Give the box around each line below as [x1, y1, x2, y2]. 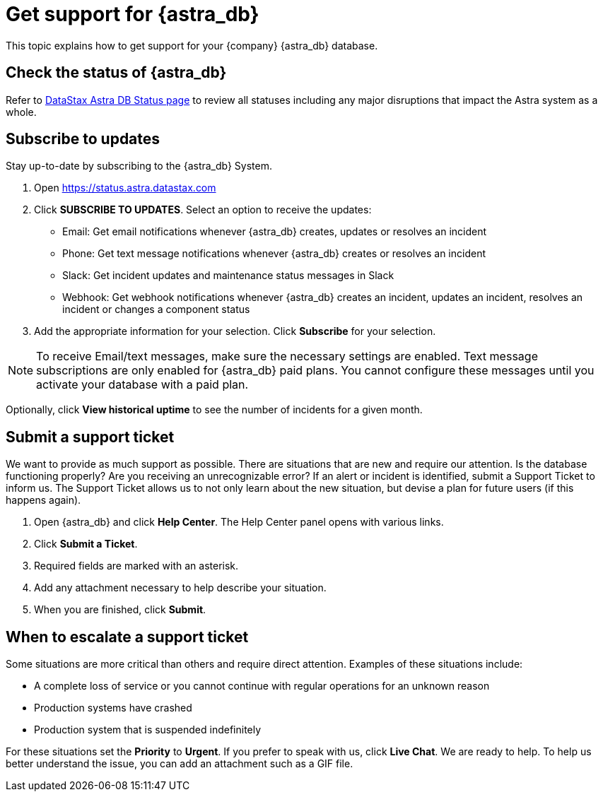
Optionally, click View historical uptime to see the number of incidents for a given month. [6, 403, 423, 416]
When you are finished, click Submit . [34, 603, 206, 616]
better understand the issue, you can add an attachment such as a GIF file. [6, 757, 353, 770]
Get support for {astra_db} [6, 2, 259, 26]
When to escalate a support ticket [6, 627, 249, 646]
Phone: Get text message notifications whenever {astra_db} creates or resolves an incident [62, 247, 486, 260]
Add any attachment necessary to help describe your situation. [34, 581, 327, 594]
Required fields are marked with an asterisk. [34, 560, 239, 572]
